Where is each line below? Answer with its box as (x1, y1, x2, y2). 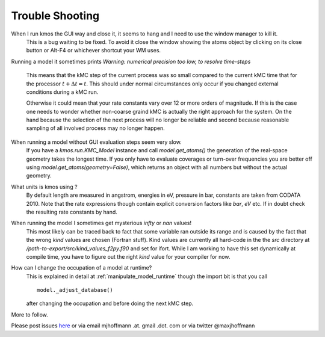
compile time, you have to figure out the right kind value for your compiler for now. (26, 253, 231, 260)
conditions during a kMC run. (26, 88, 99, 96)
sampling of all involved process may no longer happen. (26, 125, 165, 132)
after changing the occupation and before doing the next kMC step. (26, 300, 194, 307)
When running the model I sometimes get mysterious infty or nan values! (11, 220, 192, 227)
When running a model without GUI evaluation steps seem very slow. (11, 138, 182, 146)
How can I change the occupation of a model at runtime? (11, 264, 152, 271)
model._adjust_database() (37, 286, 114, 294)
